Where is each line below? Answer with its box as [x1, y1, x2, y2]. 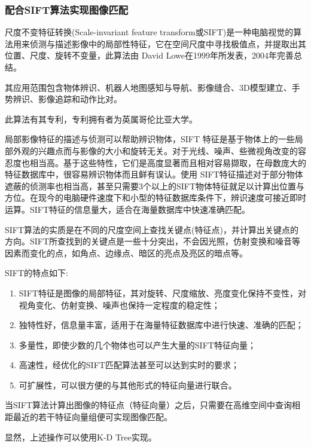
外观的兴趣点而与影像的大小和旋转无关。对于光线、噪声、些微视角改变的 [13, 144, 298, 157]
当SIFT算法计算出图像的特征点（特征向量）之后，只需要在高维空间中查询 [5, 399, 292, 411]
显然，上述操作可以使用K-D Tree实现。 [5, 430, 157, 443]
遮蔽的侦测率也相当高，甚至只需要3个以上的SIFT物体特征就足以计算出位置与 [5, 179, 305, 192]
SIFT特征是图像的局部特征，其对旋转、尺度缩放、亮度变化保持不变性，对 [19, 286, 306, 299]
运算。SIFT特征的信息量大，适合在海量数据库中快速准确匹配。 [5, 203, 251, 215]
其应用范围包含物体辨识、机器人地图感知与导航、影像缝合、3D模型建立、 [5, 81, 292, 93]
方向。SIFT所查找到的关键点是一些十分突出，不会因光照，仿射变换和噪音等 [5, 235, 301, 247]
